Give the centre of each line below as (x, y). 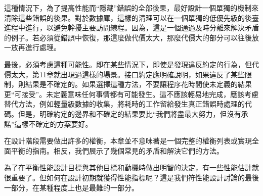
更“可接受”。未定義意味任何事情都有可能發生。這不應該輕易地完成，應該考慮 (131, 94)
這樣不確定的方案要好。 (53, 124)
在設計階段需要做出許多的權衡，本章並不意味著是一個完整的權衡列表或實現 (128, 141)
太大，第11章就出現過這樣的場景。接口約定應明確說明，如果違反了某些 (128, 74)
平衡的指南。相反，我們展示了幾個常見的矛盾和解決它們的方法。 (117, 150)
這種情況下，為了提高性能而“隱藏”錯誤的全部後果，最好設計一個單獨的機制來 (131, 8)
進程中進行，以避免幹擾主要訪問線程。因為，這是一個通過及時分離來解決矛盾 (131, 28)
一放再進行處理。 (32, 47)
